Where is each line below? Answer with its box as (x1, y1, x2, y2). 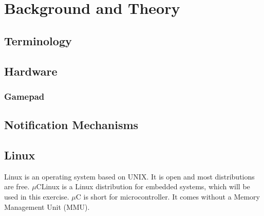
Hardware (4, 63, 58, 79)
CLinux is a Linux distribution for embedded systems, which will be (36, 181, 250, 192)
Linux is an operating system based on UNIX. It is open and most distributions (4, 171, 255, 182)
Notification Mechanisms (4, 117, 139, 133)
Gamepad (4, 89, 45, 102)
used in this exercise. (4, 191, 69, 202)
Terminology (4, 32, 72, 48)
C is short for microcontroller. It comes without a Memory (76, 191, 260, 202)
